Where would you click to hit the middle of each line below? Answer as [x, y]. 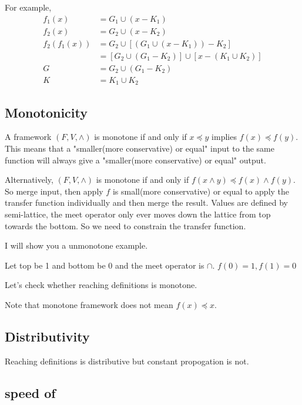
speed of [30, 392]
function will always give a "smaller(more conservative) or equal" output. [135, 160]
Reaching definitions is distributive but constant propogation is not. [127, 361]
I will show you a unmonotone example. [76, 245]
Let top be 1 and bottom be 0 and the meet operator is [105, 265]
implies [224, 137]
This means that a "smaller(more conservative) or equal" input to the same [140, 148]
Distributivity [47, 336]
